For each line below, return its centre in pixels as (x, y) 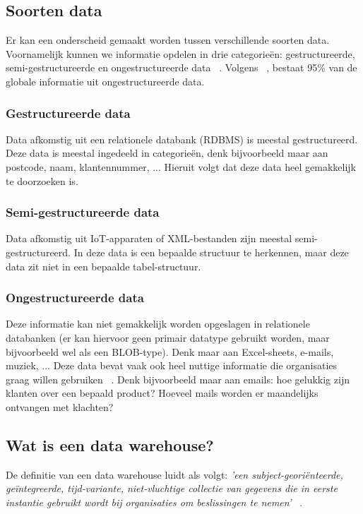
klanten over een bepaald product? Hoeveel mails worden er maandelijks (162, 393)
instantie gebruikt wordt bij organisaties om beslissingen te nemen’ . (154, 502)
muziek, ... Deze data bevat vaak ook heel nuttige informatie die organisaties (172, 365)
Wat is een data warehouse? (110, 444)
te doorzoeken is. (42, 180)
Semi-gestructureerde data (83, 212)
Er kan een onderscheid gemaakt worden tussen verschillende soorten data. (168, 40)
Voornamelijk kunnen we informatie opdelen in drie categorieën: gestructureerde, (180, 53)
